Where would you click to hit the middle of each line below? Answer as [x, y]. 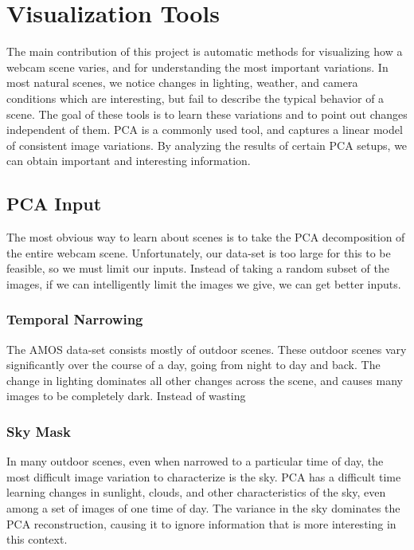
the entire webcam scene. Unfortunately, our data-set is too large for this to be [199, 252]
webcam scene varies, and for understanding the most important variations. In [197, 67]
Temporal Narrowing [75, 319]
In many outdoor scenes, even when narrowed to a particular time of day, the [195, 461]
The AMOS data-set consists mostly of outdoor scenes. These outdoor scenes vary [207, 349]
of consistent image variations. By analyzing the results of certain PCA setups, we [207, 145]
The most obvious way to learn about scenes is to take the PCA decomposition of [206, 237]
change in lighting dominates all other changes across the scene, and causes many [205, 380]
